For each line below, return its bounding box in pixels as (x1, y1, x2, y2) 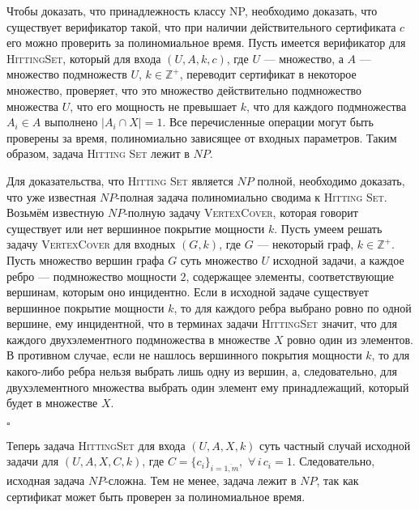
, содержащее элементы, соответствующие (186, 267, 395, 284)
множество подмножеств (6, 66, 127, 83)
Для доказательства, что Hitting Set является (6, 172, 233, 189)
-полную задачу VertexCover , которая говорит (124, 204, 358, 221)
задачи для (6, 453, 59, 470)
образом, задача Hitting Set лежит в (6, 145, 190, 162)
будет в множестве (6, 394, 98, 411)
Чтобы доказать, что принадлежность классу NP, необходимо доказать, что (6, 2, 378, 19)
